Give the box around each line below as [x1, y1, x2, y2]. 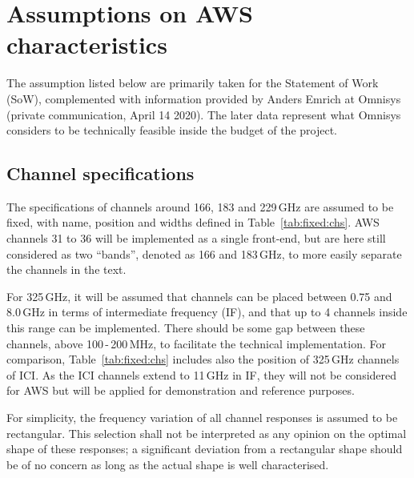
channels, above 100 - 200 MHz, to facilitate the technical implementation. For [6, 335, 386, 351]
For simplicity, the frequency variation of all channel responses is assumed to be [6, 409, 398, 426]
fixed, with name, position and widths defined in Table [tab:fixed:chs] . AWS [6, 214, 380, 231]
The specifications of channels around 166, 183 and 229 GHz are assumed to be [6, 198, 394, 215]
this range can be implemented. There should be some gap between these [6, 319, 365, 336]
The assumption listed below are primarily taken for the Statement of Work [6, 74, 379, 91]
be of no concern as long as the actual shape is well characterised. [6, 456, 329, 472]
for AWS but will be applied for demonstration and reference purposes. [6, 382, 355, 399]
